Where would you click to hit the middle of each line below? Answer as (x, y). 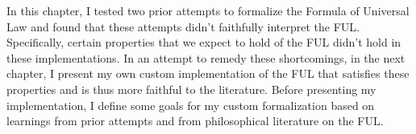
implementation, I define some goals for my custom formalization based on (191, 105)
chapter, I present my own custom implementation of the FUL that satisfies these (208, 73)
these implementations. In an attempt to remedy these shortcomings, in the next (206, 57)
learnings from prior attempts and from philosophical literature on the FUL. (195, 121)
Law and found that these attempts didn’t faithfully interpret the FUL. (183, 26)
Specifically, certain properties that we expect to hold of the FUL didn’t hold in (204, 42)
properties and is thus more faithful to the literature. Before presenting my (191, 89)
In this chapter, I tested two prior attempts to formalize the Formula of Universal (208, 10)
